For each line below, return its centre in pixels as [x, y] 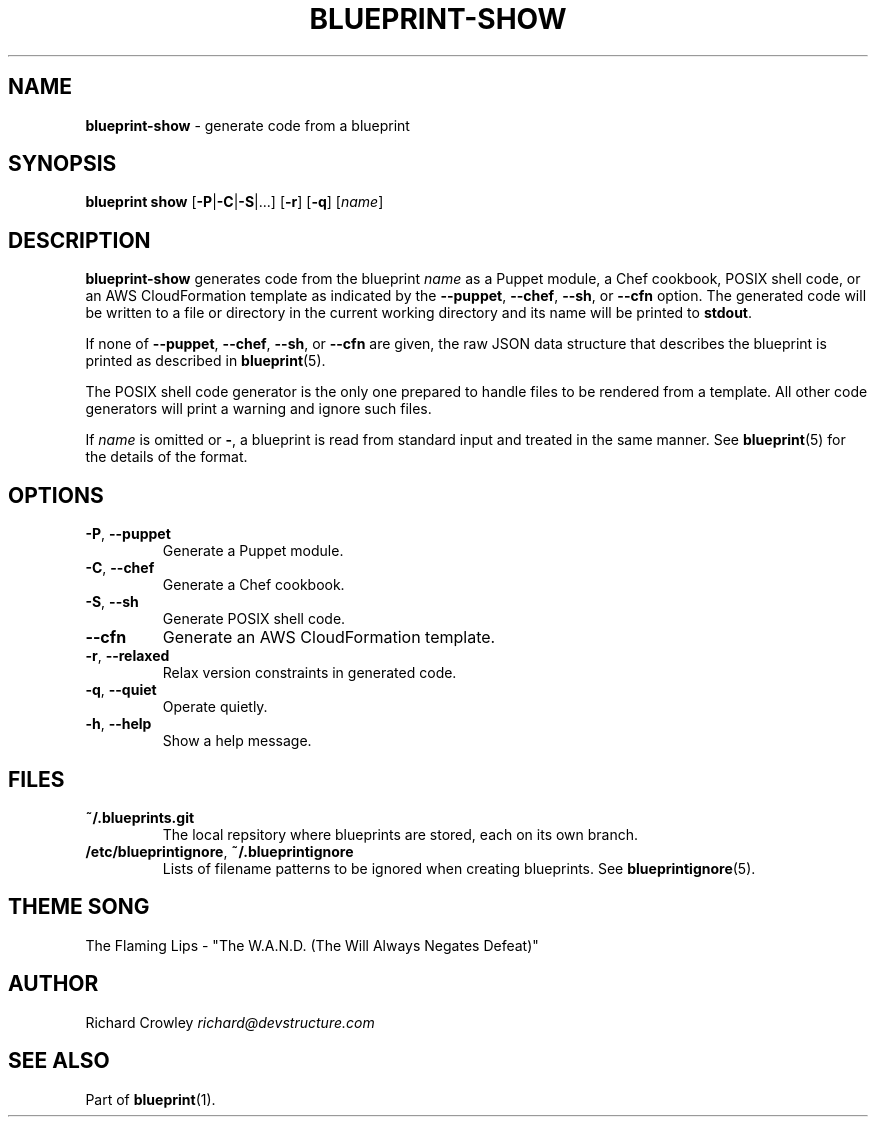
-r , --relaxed [127, 656]
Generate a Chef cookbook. [253, 585]
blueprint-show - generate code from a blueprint [247, 125]
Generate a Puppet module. [253, 551]
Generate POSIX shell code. [254, 619]
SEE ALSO [59, 1061]
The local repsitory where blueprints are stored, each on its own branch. [400, 834]
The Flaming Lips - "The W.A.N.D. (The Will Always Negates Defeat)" [312, 945]
